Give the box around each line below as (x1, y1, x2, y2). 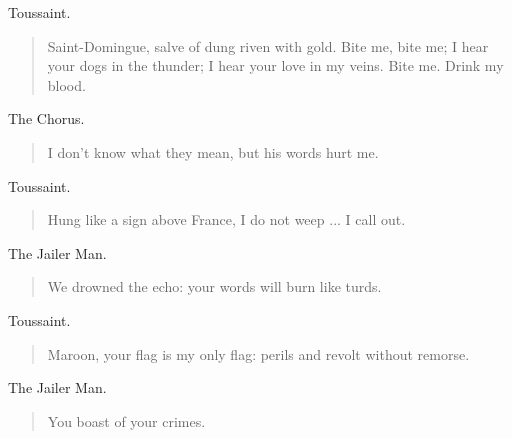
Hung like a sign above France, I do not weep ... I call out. (47, 209, 406, 230)
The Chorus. (8, 108, 85, 129)
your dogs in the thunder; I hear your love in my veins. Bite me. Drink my (47, 55, 504, 76)
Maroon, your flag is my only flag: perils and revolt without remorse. (47, 343, 470, 364)
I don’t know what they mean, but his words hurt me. (47, 141, 379, 162)
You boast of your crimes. (47, 410, 206, 431)
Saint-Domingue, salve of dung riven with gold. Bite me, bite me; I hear (47, 35, 489, 56)
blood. (47, 74, 86, 95)
